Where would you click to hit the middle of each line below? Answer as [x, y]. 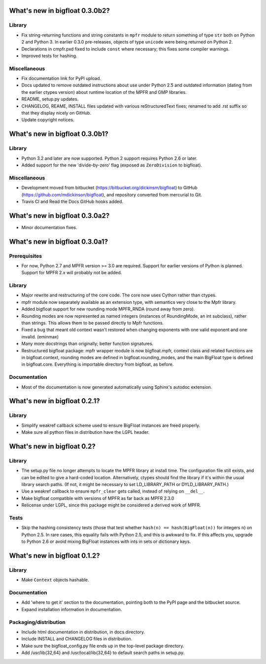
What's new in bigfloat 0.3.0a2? [59, 216]
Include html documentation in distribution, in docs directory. [83, 632]
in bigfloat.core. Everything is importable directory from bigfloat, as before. [98, 364]
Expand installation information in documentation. [72, 609]
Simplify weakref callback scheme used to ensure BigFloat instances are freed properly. [111, 425]
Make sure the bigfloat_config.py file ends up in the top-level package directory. [103, 646]
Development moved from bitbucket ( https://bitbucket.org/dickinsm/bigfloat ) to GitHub [110, 188]
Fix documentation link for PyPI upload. [61, 79]
